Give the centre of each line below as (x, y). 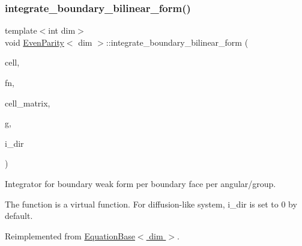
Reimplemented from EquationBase (70, 235)
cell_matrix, (28, 103)
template (21, 30)
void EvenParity (35, 42)
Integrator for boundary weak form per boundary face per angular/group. (140, 183)
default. (19, 216)
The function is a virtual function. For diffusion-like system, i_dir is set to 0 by (151, 204)
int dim (62, 30)
